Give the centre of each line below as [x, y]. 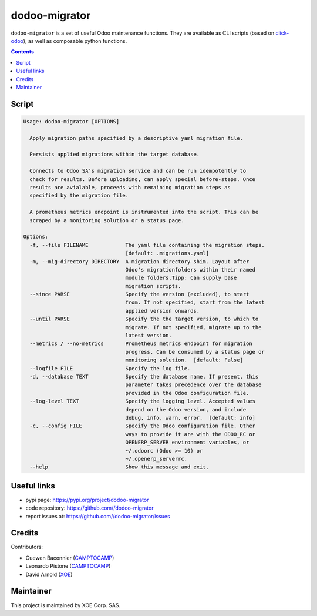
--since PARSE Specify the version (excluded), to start [139, 294]
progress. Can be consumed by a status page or [195, 352]
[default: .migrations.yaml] [167, 253]
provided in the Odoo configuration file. [187, 393]
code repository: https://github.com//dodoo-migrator [90, 508]
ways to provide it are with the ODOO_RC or [190, 434]
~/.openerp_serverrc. [156, 459]
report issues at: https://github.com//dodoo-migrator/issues [98, 516]
